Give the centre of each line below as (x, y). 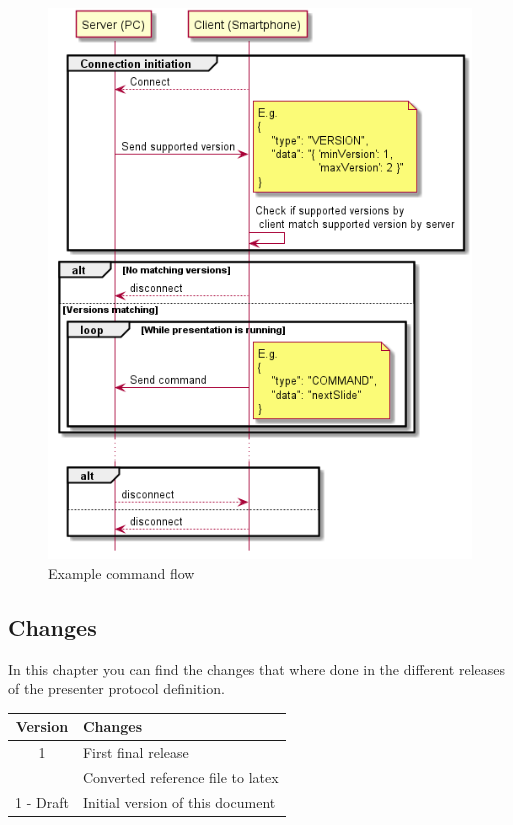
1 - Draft (42, 801)
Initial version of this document (179, 801)
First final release (135, 752)
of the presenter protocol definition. (116, 688)
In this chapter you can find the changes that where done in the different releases (257, 668)
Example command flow (121, 572)
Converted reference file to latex (180, 777)
